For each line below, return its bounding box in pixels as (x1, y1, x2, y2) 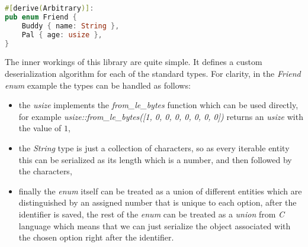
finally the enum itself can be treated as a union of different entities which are (18, 184, 302, 197)
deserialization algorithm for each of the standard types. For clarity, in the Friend (5, 67, 301, 79)
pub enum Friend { (5, 12, 77, 21)
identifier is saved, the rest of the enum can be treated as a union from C (18, 207, 285, 220)
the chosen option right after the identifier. (18, 231, 174, 243)
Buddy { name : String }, (21, 21, 120, 30)
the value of (18, 122, 62, 134)
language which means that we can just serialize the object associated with (18, 219, 291, 232)
